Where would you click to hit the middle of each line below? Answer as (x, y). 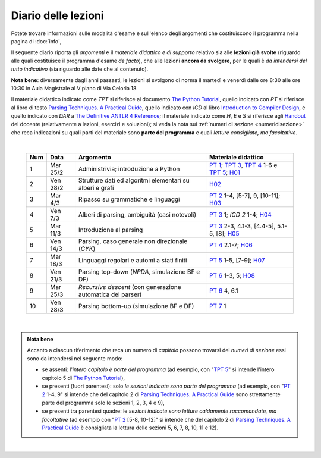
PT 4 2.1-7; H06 (231, 245)
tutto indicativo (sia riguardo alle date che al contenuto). (80, 69)
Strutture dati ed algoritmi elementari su (134, 180)
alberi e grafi (96, 187)
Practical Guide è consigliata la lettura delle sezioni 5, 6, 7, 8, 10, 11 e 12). (130, 428)
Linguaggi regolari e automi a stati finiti (133, 260)
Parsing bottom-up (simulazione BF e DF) (136, 306)
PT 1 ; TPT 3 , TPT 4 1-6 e (243, 165)
